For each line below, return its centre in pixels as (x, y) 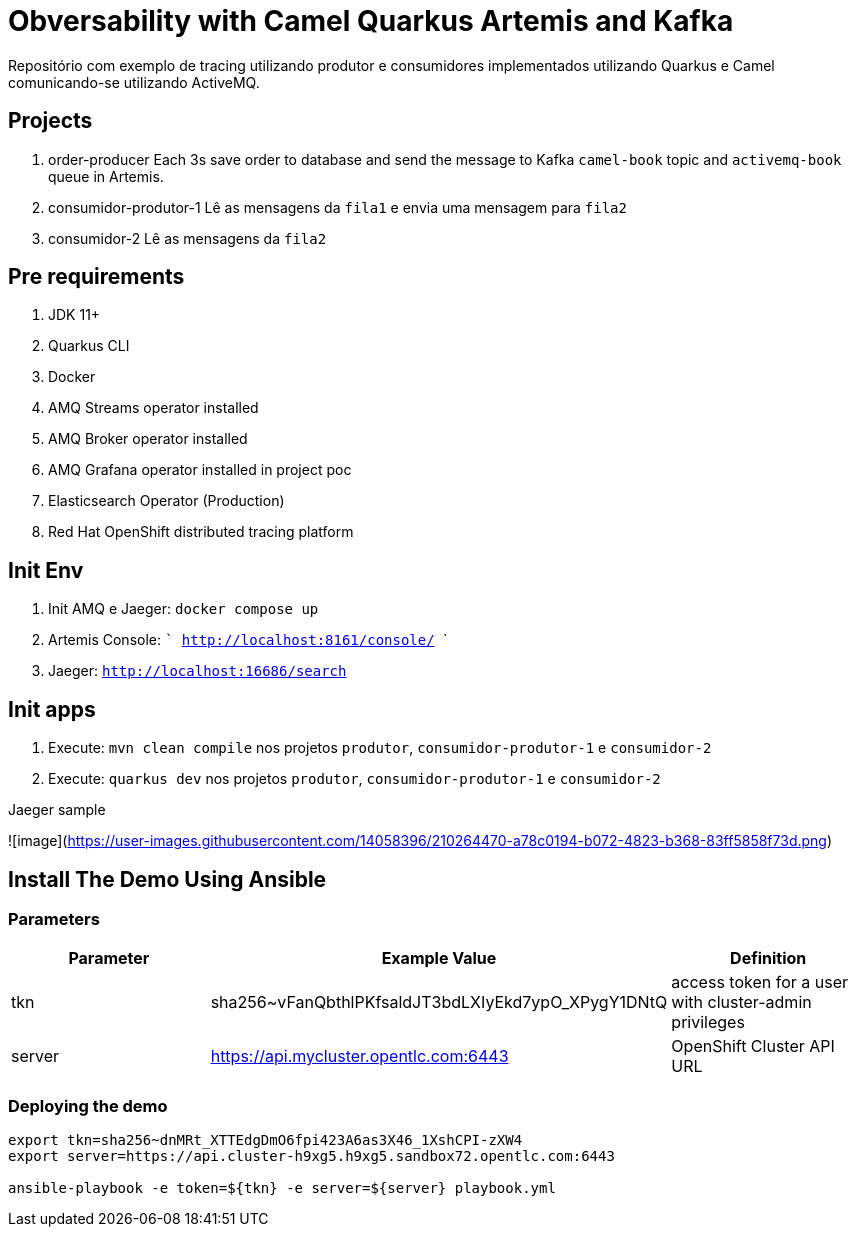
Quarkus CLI (89, 346)
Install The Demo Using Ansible (167, 879)
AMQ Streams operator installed (153, 408)
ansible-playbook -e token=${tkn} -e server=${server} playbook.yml (282, 1188)
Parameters (54, 918)
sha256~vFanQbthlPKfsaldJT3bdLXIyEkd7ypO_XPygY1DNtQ (439, 1002)
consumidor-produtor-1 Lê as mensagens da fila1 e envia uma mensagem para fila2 (337, 207)
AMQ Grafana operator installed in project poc (200, 470)
